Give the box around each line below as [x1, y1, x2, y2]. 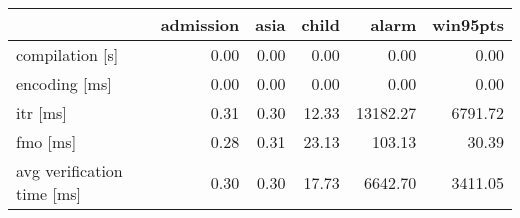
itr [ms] [16, 101, 67, 124]
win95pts [432, 13, 504, 36]
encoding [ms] [16, 72, 112, 95]
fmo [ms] [16, 130, 77, 153]
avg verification [16, 159, 123, 182]
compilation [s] [16, 43, 119, 66]
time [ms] [16, 182, 81, 205]
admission [160, 13, 240, 36]
